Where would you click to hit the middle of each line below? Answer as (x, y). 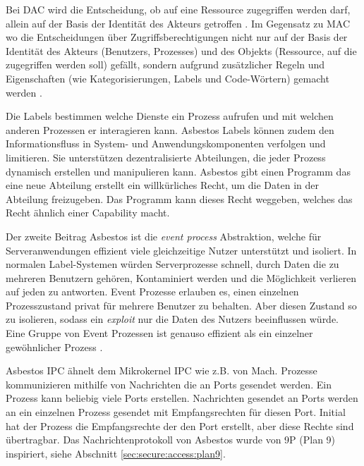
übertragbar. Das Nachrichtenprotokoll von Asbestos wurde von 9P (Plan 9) (171, 440)
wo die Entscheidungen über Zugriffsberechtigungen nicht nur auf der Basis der (177, 37)
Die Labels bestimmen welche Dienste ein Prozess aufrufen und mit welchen (170, 116)
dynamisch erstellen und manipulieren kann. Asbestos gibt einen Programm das (178, 171)
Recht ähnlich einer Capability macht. (88, 213)
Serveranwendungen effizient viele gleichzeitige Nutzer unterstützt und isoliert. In (181, 250)
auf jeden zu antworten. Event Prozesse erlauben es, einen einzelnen (152, 292)
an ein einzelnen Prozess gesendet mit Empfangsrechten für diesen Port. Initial (176, 412)
